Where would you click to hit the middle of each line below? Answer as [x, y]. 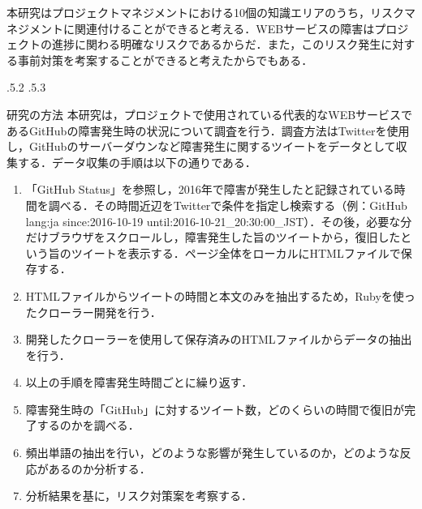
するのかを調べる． [88, 425]
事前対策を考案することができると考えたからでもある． [165, 60]
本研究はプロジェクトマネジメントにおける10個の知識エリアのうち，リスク [205, 12]
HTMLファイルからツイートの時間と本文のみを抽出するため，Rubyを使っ [220, 295]
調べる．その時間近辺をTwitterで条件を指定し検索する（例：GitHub [228, 205]
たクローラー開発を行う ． [93, 312]
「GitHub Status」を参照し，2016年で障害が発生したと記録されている [210, 189]
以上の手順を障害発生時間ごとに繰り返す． [139, 382]
